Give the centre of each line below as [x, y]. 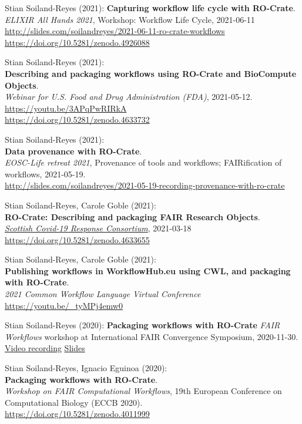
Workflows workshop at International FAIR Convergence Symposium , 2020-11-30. [152, 336]
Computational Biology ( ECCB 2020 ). [74, 402]
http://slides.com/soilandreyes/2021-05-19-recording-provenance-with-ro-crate [145, 185]
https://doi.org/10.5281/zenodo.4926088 [77, 42]
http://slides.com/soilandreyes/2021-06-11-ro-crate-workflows [115, 31]
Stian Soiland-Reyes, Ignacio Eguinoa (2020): [86, 368]
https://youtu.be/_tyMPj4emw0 [64, 305]
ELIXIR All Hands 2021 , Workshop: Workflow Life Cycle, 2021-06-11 [130, 19]
